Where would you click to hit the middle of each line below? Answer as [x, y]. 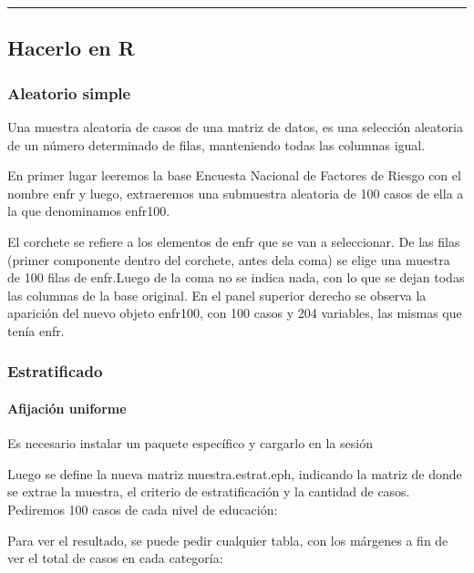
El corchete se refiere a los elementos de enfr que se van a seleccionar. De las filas [234, 241]
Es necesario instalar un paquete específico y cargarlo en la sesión [190, 443]
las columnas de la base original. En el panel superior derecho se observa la [217, 295]
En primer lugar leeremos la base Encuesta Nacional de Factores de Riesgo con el [234, 175]
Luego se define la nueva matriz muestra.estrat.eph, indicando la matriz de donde [235, 473]
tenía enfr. [36, 330]
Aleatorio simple [69, 92]
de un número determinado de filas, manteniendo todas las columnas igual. [216, 144]
